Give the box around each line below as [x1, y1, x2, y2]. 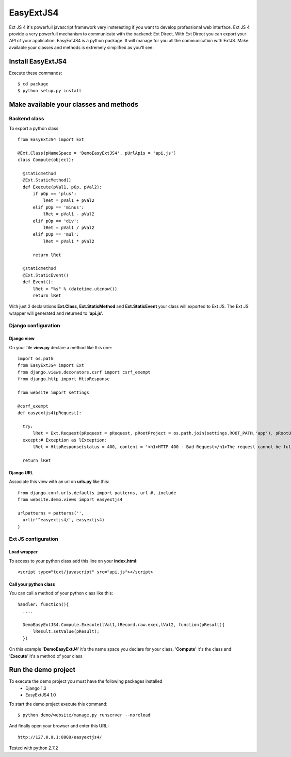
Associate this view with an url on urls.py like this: [9, 479, 109, 484]
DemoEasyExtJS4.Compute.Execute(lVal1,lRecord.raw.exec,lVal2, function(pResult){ [22, 622, 225, 628]
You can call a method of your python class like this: [9, 590, 113, 596]
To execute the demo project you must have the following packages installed [9, 678, 162, 684]
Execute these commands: [9, 70, 63, 76]
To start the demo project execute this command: [9, 701, 108, 707]
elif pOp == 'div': [32, 218, 80, 224]
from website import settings [17, 390, 90, 395]
